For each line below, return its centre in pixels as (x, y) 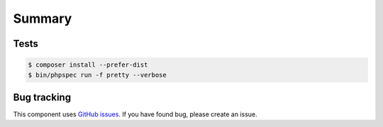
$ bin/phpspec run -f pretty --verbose (97, 75)
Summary (43, 18)
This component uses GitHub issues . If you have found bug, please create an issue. (135, 114)
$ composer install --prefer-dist (88, 65)
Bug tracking (42, 97)
